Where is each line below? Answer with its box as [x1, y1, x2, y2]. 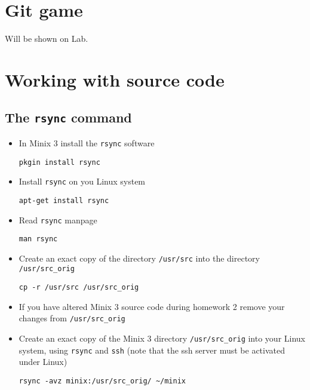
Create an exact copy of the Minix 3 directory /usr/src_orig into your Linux [19, 332, 306, 345]
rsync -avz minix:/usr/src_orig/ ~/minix [19, 376, 186, 385]
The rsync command [5, 108, 132, 127]
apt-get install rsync [19, 196, 109, 205]
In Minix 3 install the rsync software [19, 136, 155, 149]
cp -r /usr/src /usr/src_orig [19, 283, 139, 292]
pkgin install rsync [19, 158, 100, 167]
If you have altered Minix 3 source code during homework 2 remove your [19, 300, 285, 312]
